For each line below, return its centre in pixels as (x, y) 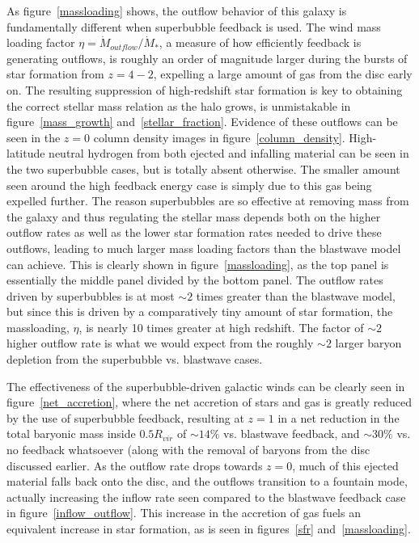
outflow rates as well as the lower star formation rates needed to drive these (194, 232)
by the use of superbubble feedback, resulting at (125, 417)
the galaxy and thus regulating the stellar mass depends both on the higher (194, 216)
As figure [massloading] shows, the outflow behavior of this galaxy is (177, 11)
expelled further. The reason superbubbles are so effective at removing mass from (208, 201)
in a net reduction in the (339, 417)
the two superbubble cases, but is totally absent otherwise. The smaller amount (203, 168)
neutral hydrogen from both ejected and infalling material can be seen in (229, 153)
